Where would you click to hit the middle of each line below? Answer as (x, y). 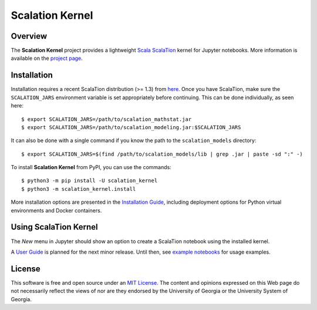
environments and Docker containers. (56, 210)
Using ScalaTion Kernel (54, 227)
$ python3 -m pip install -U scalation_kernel (90, 181)
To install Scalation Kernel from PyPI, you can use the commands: (91, 167)
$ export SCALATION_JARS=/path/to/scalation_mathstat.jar (107, 119)
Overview (29, 36)
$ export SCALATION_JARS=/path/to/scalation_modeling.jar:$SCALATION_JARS (131, 127)
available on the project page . (47, 58)
